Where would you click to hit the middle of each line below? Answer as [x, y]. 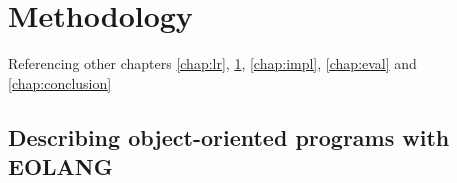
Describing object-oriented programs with [229, 136]
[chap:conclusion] [60, 82]
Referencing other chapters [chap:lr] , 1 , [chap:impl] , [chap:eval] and [212, 63]
